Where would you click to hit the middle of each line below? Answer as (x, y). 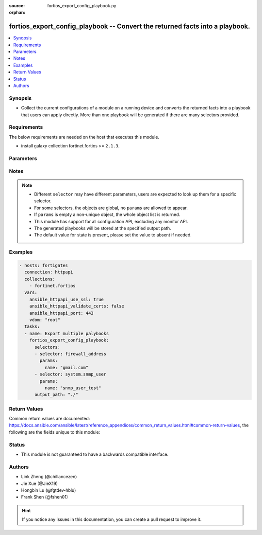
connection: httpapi (49, 272)
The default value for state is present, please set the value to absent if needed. (113, 235)
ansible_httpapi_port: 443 (62, 313)
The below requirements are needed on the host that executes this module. (84, 137)
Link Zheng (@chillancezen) (49, 477)
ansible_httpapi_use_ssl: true (66, 299)
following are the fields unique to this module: (55, 432)
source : (17, 6)
